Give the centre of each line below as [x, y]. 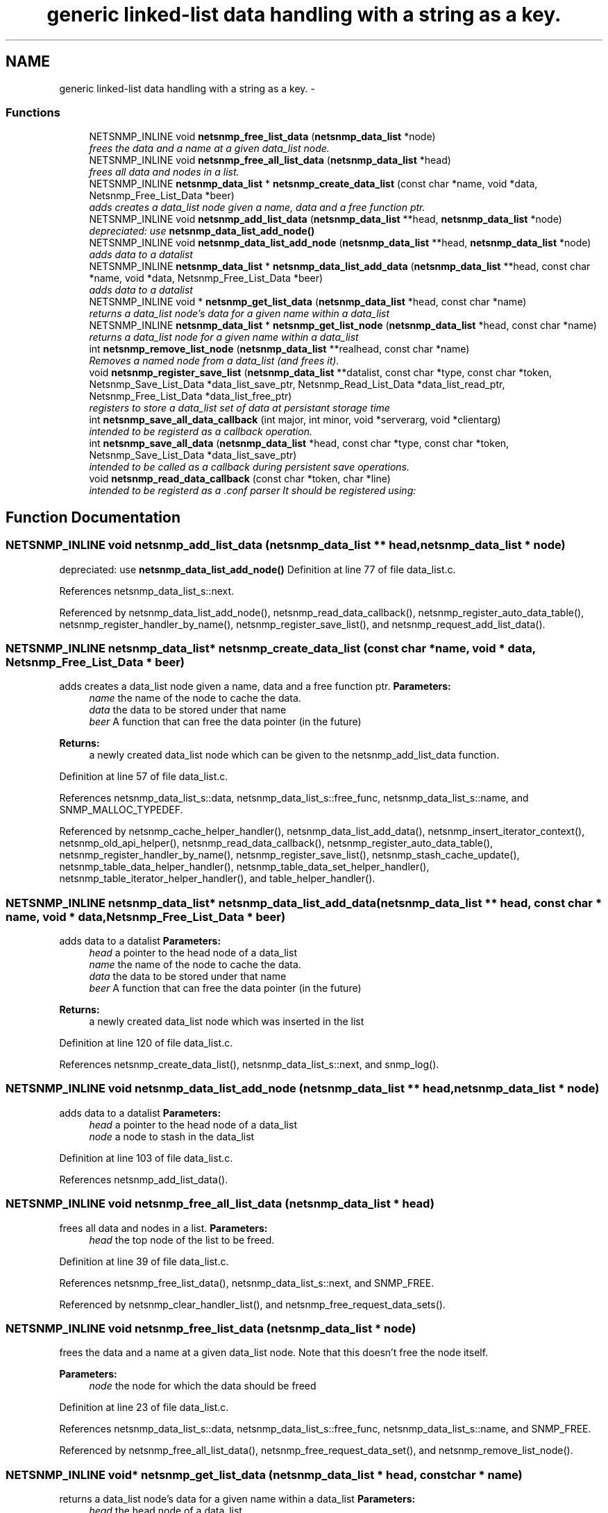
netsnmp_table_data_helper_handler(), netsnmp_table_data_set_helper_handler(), [244, 867]
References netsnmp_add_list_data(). [144, 1179]
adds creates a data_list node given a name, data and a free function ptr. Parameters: [255, 686]
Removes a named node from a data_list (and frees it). [214, 361]
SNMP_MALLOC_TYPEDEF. [121, 810]
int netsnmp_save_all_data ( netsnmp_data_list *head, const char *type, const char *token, [299, 443]
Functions [33, 112]
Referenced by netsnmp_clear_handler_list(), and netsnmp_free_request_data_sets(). [252, 1304]
